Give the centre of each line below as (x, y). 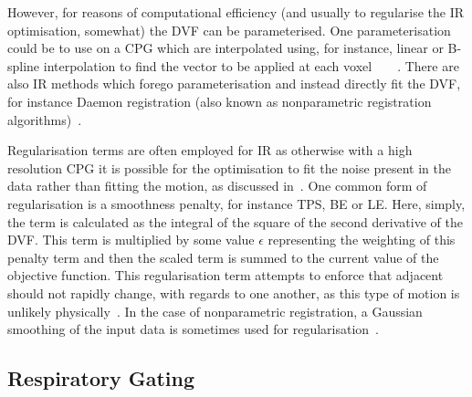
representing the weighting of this (362, 240)
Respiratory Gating (101, 378)
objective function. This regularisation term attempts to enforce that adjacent (226, 275)
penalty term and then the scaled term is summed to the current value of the (223, 257)
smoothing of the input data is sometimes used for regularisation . (193, 329)
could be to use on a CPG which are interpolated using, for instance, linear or (226, 48)
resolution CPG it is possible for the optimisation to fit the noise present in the (229, 167)
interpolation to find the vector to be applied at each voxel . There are (251, 65)
